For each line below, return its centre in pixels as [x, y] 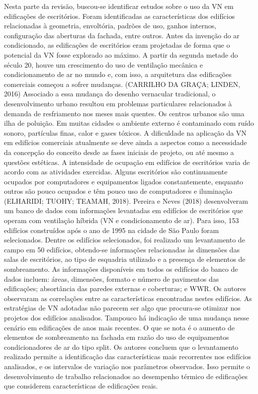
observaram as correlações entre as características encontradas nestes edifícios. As [128, 298]
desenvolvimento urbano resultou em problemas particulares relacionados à [118, 103]
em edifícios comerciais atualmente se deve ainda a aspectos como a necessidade [126, 142]
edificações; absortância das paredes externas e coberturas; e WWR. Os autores [125, 288]
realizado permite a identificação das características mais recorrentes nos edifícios [128, 356]
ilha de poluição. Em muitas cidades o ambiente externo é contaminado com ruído [129, 123]
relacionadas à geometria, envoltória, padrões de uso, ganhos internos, [110, 26]
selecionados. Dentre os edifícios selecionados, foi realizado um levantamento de [125, 240]
